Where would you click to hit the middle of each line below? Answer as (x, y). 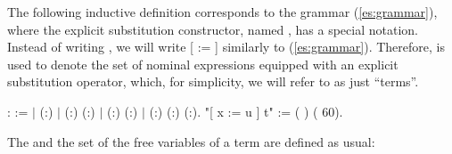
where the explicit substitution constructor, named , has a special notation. (213, 29)
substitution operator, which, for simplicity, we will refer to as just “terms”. (213, 81)
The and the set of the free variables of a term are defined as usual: (191, 141)
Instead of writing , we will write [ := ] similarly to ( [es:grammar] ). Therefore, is (226, 47)
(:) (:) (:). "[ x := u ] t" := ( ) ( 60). (246, 111)
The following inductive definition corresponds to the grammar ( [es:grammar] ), (222, 12)
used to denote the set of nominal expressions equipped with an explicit (203, 64)
